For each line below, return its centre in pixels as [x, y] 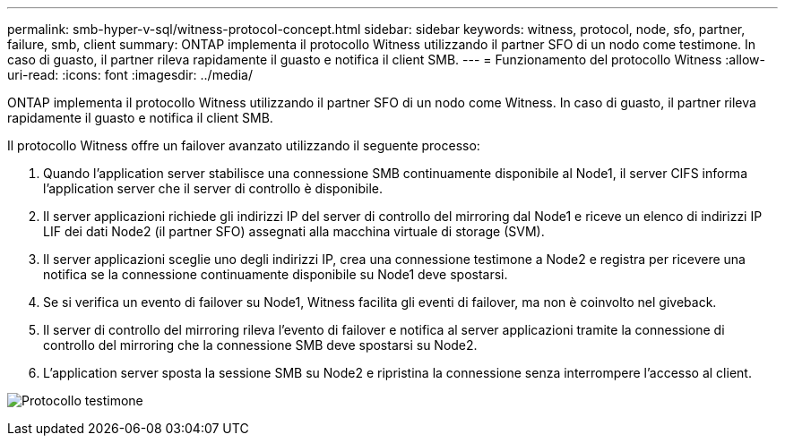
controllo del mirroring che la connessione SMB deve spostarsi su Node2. [260, 345]
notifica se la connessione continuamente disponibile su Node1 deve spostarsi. [276, 274]
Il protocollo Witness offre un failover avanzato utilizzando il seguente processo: [244, 145]
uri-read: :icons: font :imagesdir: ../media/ [130, 75]
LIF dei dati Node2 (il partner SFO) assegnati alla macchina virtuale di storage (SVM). [294, 231]
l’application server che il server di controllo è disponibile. [213, 188]
